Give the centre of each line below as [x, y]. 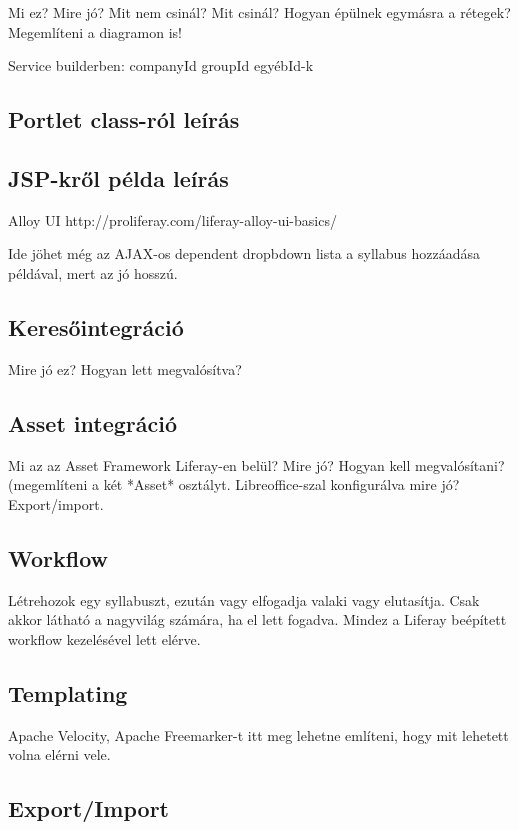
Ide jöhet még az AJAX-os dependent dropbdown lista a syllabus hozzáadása [244, 253]
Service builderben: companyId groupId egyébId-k [161, 65]
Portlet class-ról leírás [124, 119]
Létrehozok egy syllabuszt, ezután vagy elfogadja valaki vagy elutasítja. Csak [244, 599]
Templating [68, 692]
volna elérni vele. [59, 754]
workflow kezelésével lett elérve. [104, 638]
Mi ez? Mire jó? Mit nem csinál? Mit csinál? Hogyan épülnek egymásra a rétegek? [259, 12]
